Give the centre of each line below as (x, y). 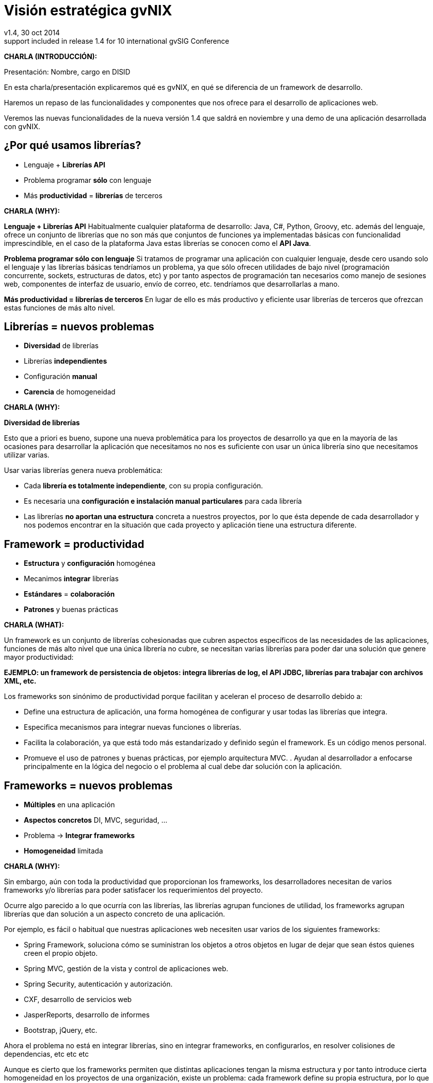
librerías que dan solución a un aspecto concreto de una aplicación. (115, 914)
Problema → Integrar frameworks (79, 836)
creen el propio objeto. (61, 953)
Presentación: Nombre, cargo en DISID (67, 72)
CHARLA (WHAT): (34, 625)
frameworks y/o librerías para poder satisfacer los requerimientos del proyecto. (133, 890)
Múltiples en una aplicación (69, 805)
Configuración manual (61, 377)
